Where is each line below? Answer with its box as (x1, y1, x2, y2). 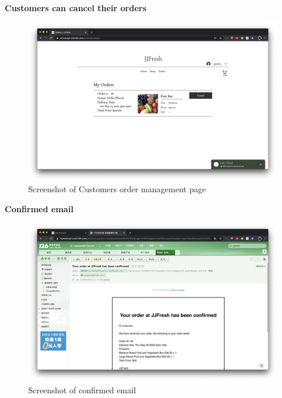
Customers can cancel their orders (5, 2, 147, 14)
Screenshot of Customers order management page (28, 183, 206, 195)
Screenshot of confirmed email (28, 383, 136, 396)
